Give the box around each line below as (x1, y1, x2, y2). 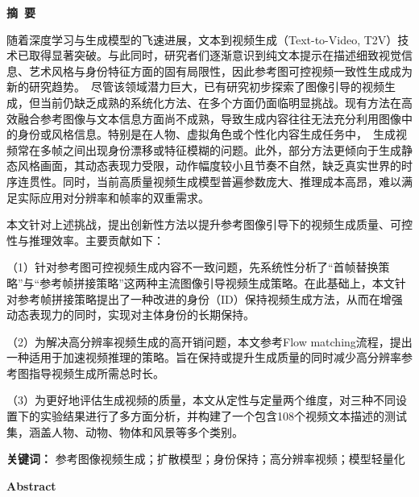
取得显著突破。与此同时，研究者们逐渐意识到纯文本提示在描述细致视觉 (28, 47, 401, 64)
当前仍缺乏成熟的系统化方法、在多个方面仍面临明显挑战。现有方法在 (39, 93, 401, 110)
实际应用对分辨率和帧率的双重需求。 (17, 188, 209, 205)
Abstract (6, 477, 56, 494)
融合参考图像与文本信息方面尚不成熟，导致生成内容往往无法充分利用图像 (17, 110, 401, 126)
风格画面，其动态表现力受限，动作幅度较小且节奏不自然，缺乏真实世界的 (17, 157, 401, 174)
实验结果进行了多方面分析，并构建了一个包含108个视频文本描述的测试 (39, 408, 407, 425)
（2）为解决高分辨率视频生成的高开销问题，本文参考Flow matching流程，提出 (6, 333, 413, 350)
